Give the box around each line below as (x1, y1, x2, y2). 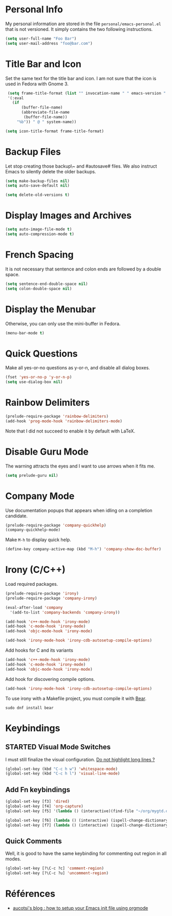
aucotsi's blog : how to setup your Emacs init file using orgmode (12, 905, 148, 911)
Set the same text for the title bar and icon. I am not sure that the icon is (5, 75, 157, 81)
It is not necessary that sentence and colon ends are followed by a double (5, 266, 161, 272)
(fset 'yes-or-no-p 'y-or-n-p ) (5, 374, 72, 380)
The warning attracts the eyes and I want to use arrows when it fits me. (5, 463, 155, 469)
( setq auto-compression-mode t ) (5, 231, 74, 237)
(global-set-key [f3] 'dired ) (5, 799, 70, 804)
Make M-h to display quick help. (5, 536, 72, 543)
